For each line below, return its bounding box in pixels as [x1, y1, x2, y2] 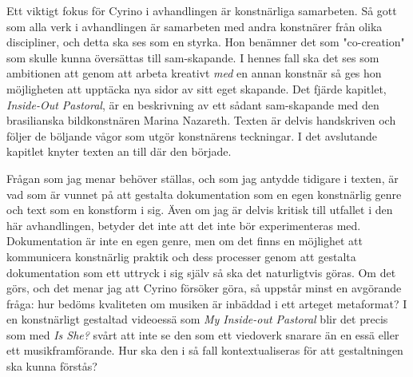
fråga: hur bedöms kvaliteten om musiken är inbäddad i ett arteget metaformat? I [6, 295, 407, 312]
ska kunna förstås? [6, 358, 97, 375]
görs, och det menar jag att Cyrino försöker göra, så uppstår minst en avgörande [6, 280, 402, 296]
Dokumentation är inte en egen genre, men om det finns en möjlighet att [6, 232, 363, 249]
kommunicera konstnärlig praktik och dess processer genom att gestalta [6, 248, 356, 264]
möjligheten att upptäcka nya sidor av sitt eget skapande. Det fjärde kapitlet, [6, 80, 387, 97]
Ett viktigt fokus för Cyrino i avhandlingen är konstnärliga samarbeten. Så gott [6, 2, 397, 18]
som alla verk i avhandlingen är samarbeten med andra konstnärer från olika [6, 18, 383, 34]
